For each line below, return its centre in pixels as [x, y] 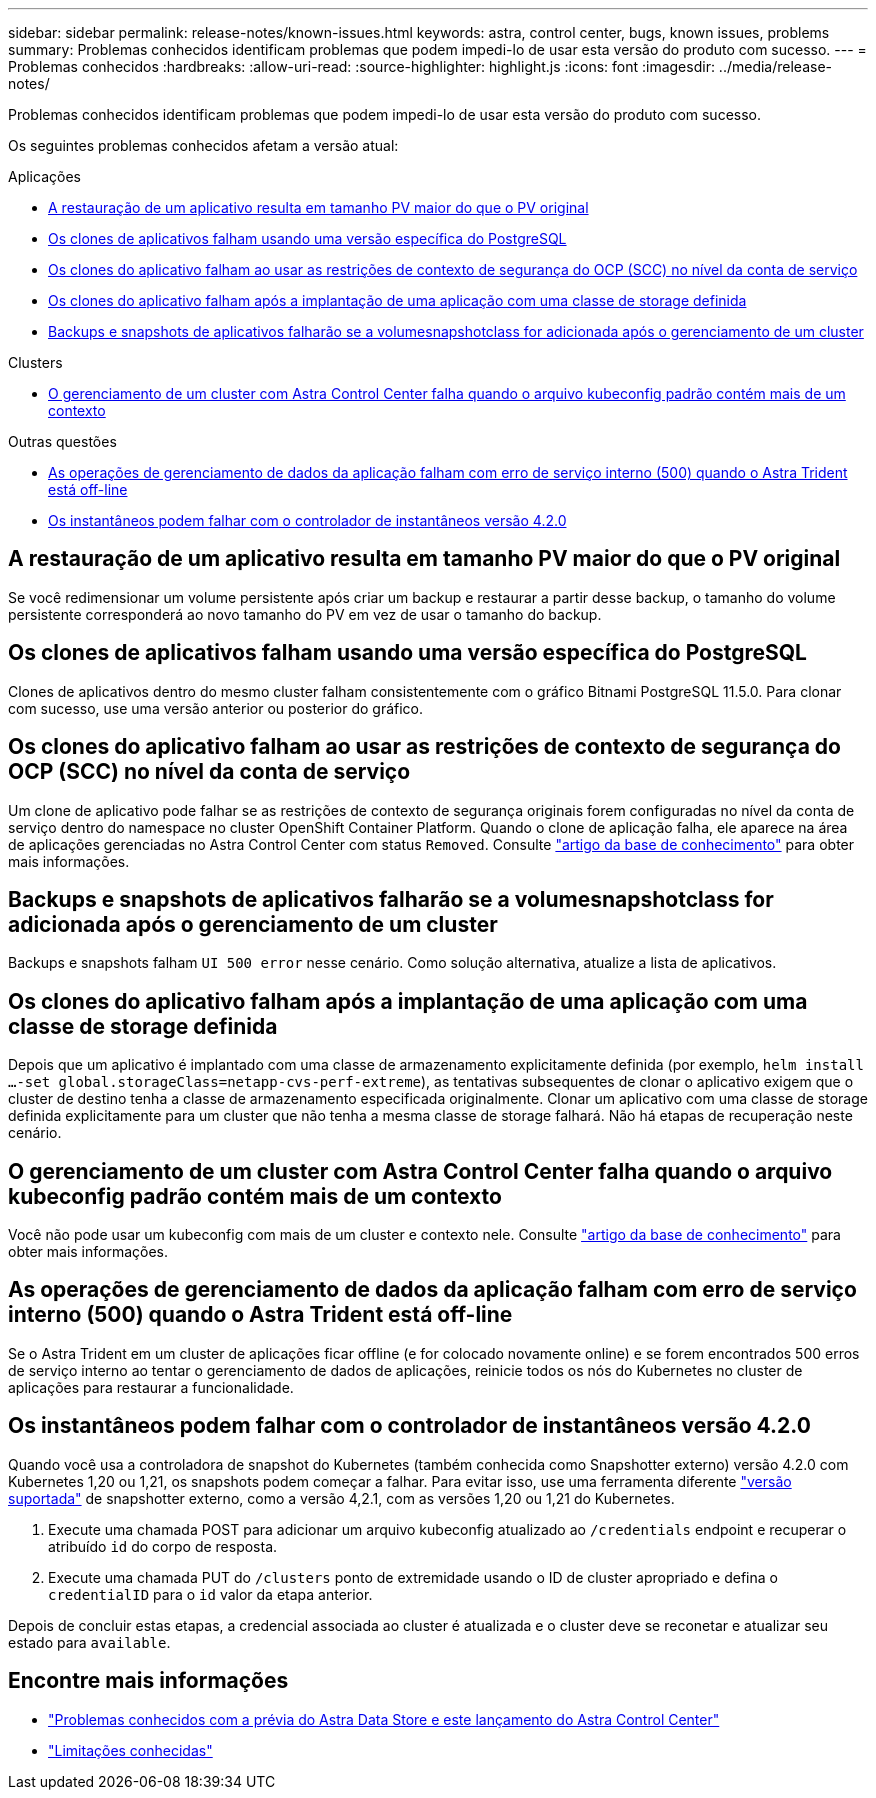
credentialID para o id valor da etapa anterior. [210, 1594]
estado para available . [89, 1642]
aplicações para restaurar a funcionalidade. [151, 1387]
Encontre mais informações [148, 1681]
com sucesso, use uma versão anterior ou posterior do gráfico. [216, 708]
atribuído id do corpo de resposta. [163, 1546]
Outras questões [62, 441]
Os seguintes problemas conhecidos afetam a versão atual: [203, 145]
